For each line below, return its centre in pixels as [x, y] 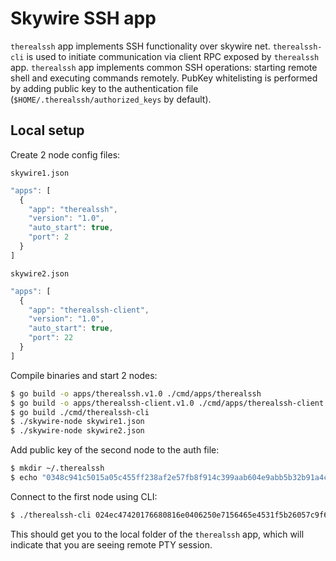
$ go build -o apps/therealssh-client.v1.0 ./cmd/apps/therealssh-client [167, 403]
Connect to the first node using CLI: [84, 496]
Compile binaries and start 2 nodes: [84, 375]
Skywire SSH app [83, 18]
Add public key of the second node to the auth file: [115, 450]
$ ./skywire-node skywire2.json [77, 431]
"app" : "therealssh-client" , [89, 310]
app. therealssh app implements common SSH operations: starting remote [164, 67]
